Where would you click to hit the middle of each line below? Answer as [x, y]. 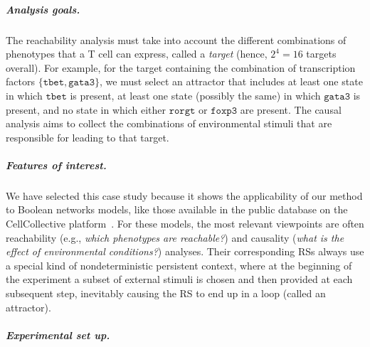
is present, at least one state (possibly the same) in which [195, 95]
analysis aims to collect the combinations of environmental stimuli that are [169, 123]
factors [20, 81]
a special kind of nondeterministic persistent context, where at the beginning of [179, 265]
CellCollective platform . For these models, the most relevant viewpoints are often [185, 224]
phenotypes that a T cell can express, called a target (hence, [137, 54]
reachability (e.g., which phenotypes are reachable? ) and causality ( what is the [175, 237]
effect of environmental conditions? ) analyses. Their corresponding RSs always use [185, 251]
